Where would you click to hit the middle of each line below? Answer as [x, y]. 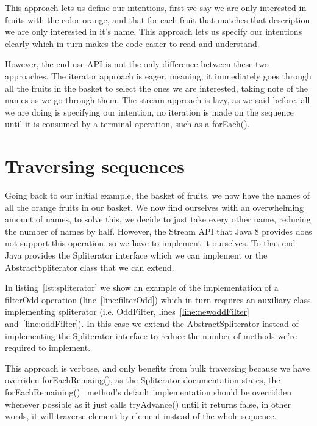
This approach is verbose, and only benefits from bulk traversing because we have [157, 368]
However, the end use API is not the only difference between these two [137, 64]
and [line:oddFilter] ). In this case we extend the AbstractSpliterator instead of [152, 323]
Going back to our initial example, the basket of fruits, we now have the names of [158, 195]
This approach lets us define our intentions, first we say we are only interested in [156, 7]
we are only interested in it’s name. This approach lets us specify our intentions [154, 31]
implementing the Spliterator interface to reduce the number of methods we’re [151, 335]
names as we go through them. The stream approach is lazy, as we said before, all [158, 100]
